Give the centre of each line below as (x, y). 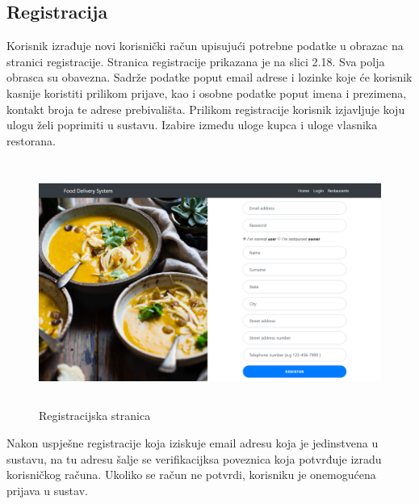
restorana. (31, 140)
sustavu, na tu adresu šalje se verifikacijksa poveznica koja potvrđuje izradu (194, 458)
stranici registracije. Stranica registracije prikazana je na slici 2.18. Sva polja (196, 61)
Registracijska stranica (95, 416)
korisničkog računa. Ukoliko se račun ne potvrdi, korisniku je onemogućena (191, 475)
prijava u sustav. (47, 490)
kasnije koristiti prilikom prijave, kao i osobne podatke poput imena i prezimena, (207, 92)
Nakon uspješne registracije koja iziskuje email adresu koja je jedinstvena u (193, 442)
